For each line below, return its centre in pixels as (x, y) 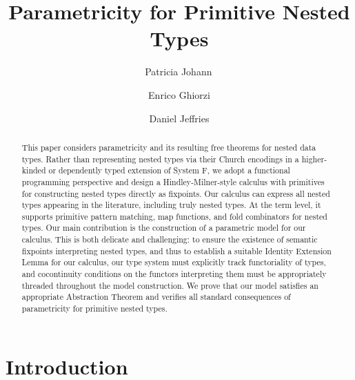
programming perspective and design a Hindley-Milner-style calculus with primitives (173, 181)
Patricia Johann (179, 72)
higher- (314, 159)
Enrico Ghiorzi (179, 94)
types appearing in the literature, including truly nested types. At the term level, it (171, 205)
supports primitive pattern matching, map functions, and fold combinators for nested (174, 216)
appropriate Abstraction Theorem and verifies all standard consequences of (156, 297)
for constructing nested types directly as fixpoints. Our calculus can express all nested (176, 193)
